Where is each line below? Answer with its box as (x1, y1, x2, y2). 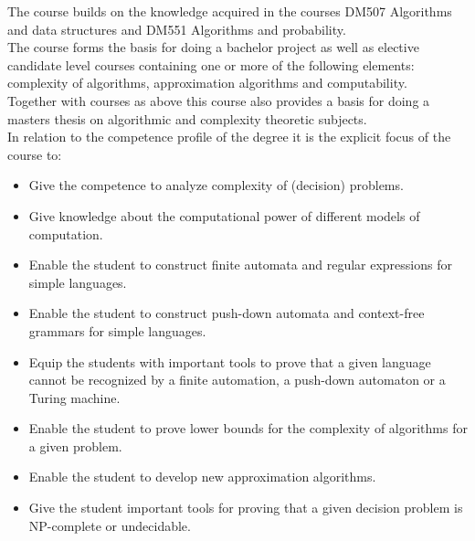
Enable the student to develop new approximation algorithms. (28, 467, 376, 486)
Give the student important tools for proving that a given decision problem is (28, 498, 463, 517)
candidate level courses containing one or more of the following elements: (7, 55, 415, 74)
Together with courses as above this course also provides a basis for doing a (7, 90, 430, 110)
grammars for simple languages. (28, 321, 206, 340)
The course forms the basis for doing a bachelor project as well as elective (7, 37, 419, 57)
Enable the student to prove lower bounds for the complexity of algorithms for (28, 419, 468, 438)
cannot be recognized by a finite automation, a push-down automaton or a (28, 370, 446, 389)
